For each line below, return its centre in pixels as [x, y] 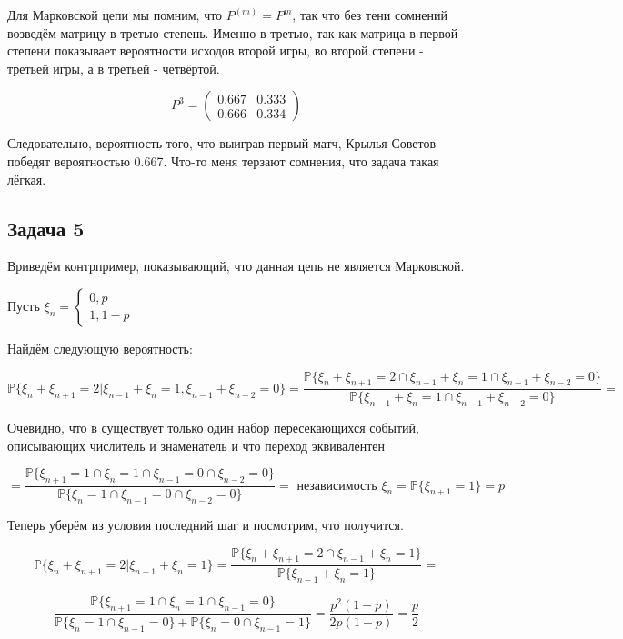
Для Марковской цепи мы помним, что [115, 15]
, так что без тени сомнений [370, 15]
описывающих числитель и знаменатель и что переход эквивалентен [196, 445]
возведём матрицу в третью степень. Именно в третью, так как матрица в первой [233, 32]
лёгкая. [27, 179]
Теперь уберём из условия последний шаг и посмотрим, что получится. [206, 524]
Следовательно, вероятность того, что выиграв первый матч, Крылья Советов [222, 143]
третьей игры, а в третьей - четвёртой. [114, 68]
